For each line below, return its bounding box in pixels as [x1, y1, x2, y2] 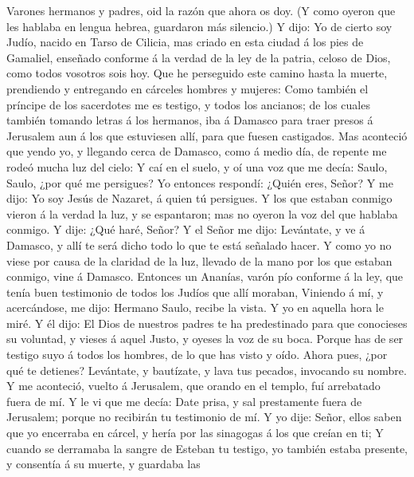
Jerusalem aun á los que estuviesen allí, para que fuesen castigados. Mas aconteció [6, 127, 408, 144]
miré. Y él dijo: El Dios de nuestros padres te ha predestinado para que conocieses [6, 314, 408, 331]
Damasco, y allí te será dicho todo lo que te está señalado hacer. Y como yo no [6, 236, 392, 253]
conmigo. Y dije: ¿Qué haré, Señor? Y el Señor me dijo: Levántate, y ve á [6, 221, 365, 238]
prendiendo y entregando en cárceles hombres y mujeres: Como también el [6, 80, 369, 97]
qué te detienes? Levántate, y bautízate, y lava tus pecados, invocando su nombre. [6, 361, 407, 378]
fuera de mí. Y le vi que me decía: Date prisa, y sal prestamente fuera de [6, 392, 362, 409]
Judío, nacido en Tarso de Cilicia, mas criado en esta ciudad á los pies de [6, 34, 364, 50]
